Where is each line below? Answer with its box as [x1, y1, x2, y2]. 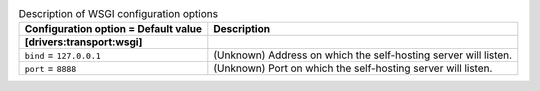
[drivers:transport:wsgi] [24, 35, 143, 49]
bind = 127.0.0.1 [24, 48, 102, 62]
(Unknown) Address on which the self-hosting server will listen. [213, 48, 513, 62]
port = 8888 [24, 61, 77, 75]
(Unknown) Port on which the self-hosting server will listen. [213, 61, 493, 75]
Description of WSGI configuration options [18, 7, 219, 21]
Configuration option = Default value [24, 22, 203, 36]
